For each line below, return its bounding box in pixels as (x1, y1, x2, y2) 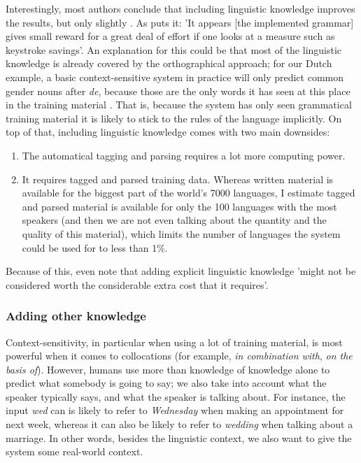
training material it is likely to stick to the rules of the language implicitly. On (6, 111, 342, 125)
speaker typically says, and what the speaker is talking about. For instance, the (6, 389, 346, 404)
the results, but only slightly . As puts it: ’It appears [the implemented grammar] (6, 15, 354, 29)
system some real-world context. (6, 444, 143, 459)
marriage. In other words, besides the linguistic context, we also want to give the (6, 430, 352, 445)
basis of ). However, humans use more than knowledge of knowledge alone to (6, 362, 330, 376)
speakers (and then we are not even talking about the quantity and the (22, 213, 327, 227)
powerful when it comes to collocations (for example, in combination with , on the (6, 348, 353, 363)
